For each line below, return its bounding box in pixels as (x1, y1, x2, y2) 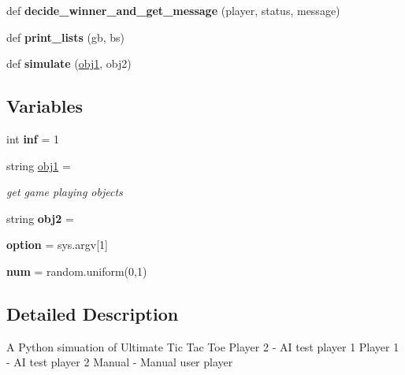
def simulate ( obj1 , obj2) (6, 55, 132, 72)
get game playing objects (6, 184, 123, 200)
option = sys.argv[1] (6, 236, 108, 253)
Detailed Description (6, 301, 179, 325)
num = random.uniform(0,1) (6, 262, 147, 279)
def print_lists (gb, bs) (6, 28, 125, 45)
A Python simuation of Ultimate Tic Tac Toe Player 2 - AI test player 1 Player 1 (6, 338, 399, 355)
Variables (6, 94, 84, 118)
